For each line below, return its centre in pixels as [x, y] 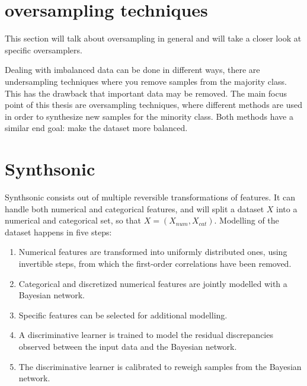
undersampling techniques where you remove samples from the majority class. [146, 81]
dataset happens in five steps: [58, 232]
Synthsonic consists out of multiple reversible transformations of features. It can [150, 197]
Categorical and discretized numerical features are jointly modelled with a [153, 283]
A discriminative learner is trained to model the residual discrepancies [146, 335]
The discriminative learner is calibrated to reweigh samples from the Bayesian [160, 366]
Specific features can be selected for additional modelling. [123, 315]
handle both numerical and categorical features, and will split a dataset [135, 208]
